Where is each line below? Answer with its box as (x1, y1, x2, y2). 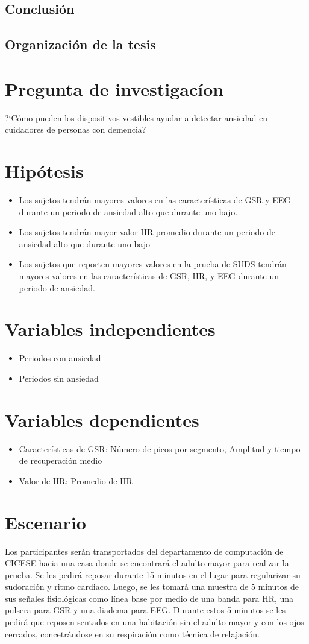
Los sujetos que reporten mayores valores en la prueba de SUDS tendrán (19, 257, 287, 270)
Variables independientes (5, 317, 216, 341)
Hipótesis (5, 159, 84, 183)
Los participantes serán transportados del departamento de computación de (5, 545, 284, 557)
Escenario (5, 510, 86, 534)
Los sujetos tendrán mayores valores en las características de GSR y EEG (19, 194, 291, 206)
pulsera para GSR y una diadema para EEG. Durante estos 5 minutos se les (5, 604, 286, 616)
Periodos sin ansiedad (19, 371, 99, 384)
